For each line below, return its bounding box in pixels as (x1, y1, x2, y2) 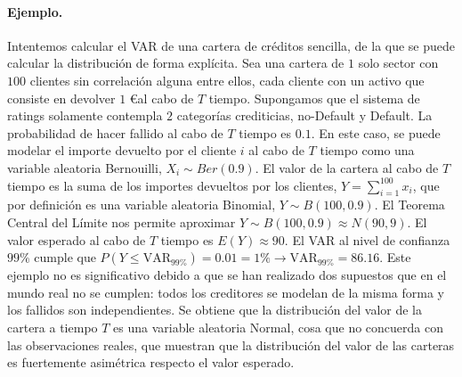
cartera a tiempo (7, 317, 98, 336)
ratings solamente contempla (7, 106, 163, 125)
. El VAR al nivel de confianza (284, 230, 450, 249)
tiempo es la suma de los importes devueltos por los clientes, (7, 176, 337, 194)
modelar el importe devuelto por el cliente (7, 141, 237, 160)
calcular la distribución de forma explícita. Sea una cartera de (7, 53, 344, 72)
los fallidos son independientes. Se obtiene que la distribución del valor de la (7, 300, 422, 319)
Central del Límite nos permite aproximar (7, 212, 236, 231)
